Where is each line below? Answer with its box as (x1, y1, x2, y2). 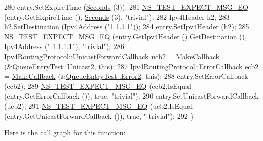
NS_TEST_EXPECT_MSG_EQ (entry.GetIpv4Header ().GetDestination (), (4, 31, 247, 41)
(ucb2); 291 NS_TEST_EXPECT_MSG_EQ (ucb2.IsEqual (4, 100, 193, 111)
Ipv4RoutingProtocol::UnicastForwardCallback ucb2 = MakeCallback (4, 51, 220, 61)
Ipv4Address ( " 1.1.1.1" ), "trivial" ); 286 (4, 41, 124, 52)
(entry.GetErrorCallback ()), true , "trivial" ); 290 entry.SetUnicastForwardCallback (4, 90, 259, 101)
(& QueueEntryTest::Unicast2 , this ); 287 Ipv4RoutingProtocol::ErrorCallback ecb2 (4, 61, 259, 71)
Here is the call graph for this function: (4, 127, 126, 138)
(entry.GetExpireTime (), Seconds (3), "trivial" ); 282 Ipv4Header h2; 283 (4, 11, 230, 22)
